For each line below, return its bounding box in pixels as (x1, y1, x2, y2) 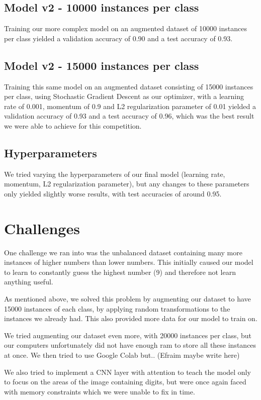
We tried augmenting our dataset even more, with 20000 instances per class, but (4, 330, 252, 340)
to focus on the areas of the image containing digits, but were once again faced (4, 376, 246, 387)
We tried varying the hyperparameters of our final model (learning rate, (4, 168, 225, 179)
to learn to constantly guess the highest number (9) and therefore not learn (4, 266, 236, 277)
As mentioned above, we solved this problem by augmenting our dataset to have (4, 293, 251, 304)
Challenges (4, 218, 80, 238)
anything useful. (4, 276, 53, 287)
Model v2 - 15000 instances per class (4, 57, 199, 73)
